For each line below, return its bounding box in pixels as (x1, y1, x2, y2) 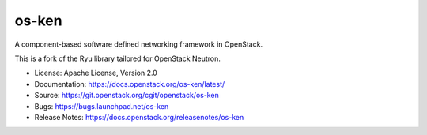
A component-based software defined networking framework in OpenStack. (14, 39, 263, 49)
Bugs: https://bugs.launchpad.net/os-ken (34, 101, 169, 111)
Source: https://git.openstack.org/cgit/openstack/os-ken (34, 91, 219, 100)
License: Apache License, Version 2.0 (34, 68, 157, 78)
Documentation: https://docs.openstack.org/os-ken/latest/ (34, 79, 225, 88)
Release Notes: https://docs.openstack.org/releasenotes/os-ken (34, 112, 244, 122)
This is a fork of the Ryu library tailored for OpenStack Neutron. (14, 54, 221, 63)
